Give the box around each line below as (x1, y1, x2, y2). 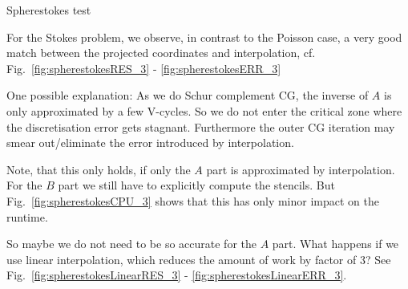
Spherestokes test (6, 2, 91, 18)
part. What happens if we (272, 235, 399, 252)
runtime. (6, 208, 48, 225)
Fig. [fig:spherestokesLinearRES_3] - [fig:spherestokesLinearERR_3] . (6, 267, 347, 283)
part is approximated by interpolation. (206, 161, 395, 177)
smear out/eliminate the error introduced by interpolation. (6, 134, 294, 151)
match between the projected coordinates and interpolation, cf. (6, 44, 316, 61)
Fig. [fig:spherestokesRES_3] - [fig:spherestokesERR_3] (6, 59, 281, 76)
